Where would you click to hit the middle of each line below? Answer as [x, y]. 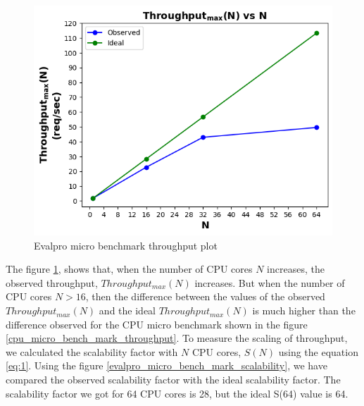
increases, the [296, 269]
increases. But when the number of [270, 282]
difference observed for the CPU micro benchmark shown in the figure [157, 324]
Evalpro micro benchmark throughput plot [126, 245]
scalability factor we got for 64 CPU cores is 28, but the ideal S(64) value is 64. [177, 393]
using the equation [318, 351]
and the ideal [127, 310]
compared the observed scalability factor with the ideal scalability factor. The [173, 380]
